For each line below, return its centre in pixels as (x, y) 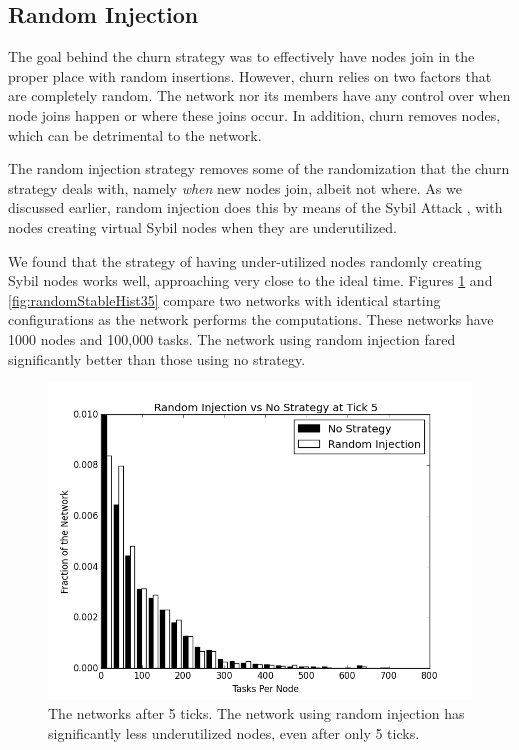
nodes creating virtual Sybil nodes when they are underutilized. (202, 226)
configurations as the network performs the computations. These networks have (251, 319)
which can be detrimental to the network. (135, 134)
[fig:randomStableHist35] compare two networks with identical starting (224, 299)
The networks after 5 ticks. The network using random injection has (256, 713)
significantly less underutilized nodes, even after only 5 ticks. (234, 732)
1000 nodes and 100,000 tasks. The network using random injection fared (232, 338)
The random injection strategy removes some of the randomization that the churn (259, 168)
